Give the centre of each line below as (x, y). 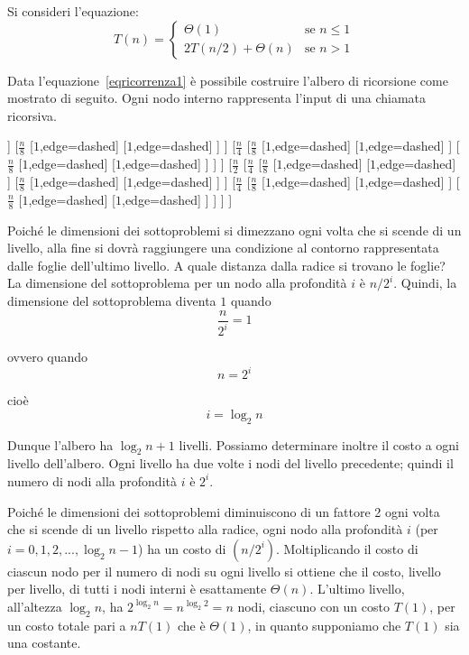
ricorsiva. (32, 115)
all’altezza (35, 606)
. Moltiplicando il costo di (347, 548)
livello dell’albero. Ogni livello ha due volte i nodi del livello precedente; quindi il (230, 463)
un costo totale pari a (67, 625)
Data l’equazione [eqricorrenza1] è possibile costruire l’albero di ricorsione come (228, 80)
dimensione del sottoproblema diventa (112, 301)
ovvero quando (48, 357)
